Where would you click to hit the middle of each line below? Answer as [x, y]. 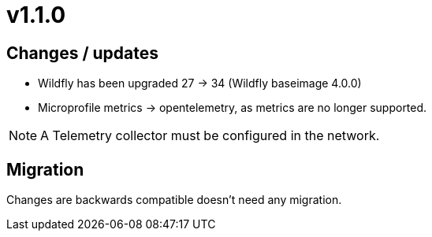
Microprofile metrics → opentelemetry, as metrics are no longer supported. [233, 108]
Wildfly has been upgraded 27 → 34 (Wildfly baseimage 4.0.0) [200, 83]
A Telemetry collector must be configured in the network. [210, 136]
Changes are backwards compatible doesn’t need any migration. [174, 200]
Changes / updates [83, 53]
